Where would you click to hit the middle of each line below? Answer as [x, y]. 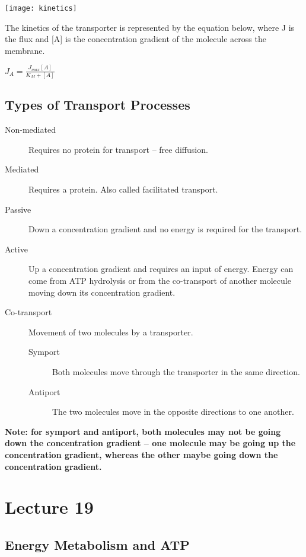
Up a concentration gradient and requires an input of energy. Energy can [161, 269]
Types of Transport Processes [98, 105]
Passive [18, 209]
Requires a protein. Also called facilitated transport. [123, 189]
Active [16, 249]
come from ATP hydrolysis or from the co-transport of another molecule [160, 281]
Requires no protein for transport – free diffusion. [118, 149]
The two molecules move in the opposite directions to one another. [173, 412]
